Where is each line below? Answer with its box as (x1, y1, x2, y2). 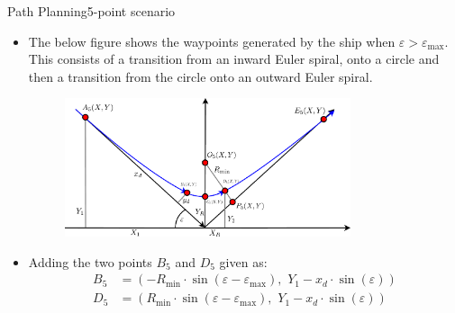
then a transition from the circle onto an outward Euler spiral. (28, 67, 373, 85)
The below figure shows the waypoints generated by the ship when (28, 31, 396, 50)
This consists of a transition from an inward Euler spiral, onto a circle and (28, 49, 440, 68)
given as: (219, 252, 268, 271)
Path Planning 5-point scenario (7, 2, 176, 20)
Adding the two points (28, 252, 152, 271)
